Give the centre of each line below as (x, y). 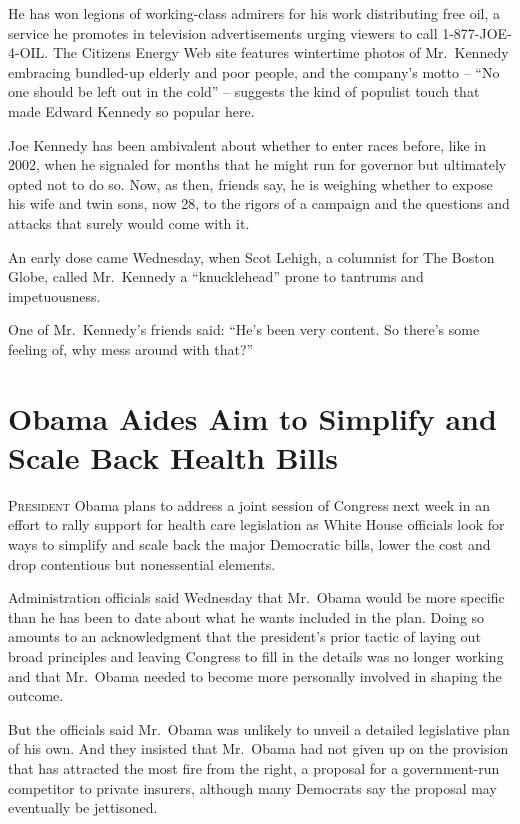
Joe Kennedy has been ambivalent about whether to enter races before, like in (247, 144)
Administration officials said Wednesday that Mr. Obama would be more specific (256, 597)
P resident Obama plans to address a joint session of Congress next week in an (249, 504)
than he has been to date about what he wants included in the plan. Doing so (246, 616)
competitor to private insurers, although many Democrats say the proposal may (252, 787)
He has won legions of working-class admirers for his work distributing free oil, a (254, 13)
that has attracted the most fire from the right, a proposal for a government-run (254, 767)
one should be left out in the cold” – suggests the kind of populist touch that (244, 91)
